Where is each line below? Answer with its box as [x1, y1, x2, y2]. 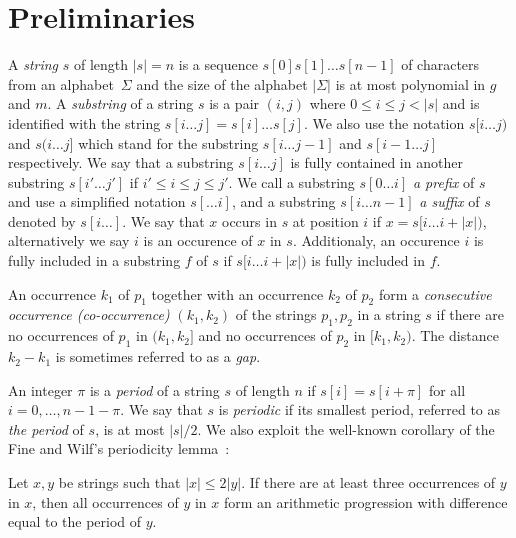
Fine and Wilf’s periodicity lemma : [8, 438, 230, 459]
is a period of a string [89, 379, 220, 400]
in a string [357, 304, 421, 325]
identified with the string [8, 112, 161, 133]
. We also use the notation [303, 112, 465, 133]
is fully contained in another [290, 152, 463, 173]
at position [292, 210, 359, 231]
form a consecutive [378, 283, 492, 304]
